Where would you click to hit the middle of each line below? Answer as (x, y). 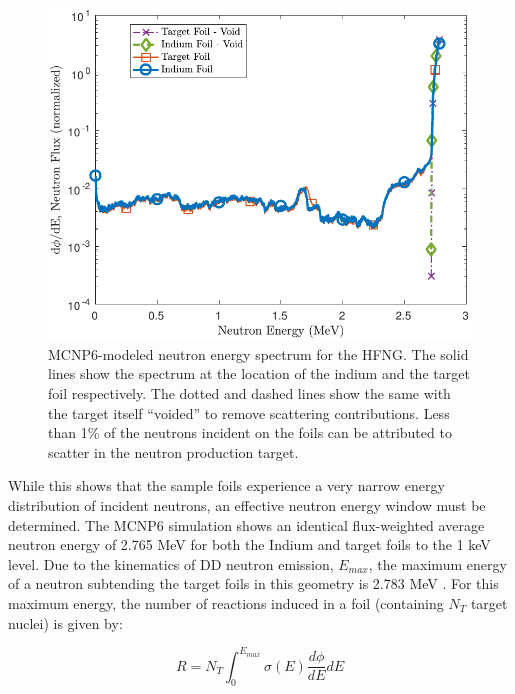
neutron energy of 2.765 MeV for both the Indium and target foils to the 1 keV (249, 544)
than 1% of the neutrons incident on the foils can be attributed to (250, 432)
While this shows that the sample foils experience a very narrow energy (226, 485)
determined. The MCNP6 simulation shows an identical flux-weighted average (246, 524)
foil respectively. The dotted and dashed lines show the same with (249, 393)
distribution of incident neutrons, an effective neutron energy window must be (247, 505)
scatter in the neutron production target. (173, 451)
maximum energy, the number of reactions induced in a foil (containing (226, 603)
